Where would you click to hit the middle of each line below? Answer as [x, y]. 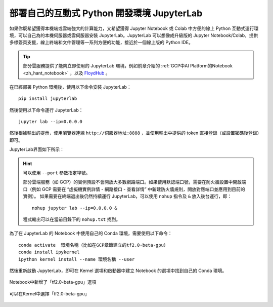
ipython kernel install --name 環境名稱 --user [77, 259]
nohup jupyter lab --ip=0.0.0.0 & [75, 208]
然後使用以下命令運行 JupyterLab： [46, 110]
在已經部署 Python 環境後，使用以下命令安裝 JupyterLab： [70, 87]
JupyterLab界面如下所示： [37, 149]
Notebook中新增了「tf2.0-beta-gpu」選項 [53, 282]
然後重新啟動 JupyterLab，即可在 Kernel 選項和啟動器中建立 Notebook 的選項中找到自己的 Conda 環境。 [118, 271]
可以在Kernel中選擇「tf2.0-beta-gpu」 [49, 293]
